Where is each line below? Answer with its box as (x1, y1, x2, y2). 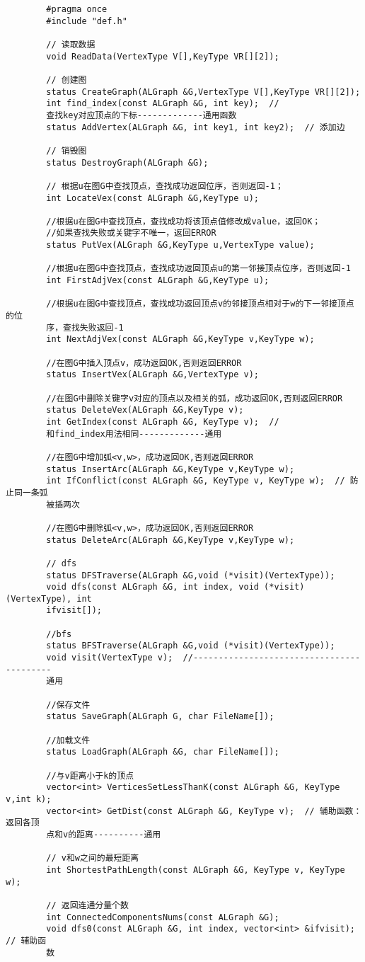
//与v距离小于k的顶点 (46, 770, 134, 781)
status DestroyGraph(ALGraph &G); (46, 157, 209, 168)
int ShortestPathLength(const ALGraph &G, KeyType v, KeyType (46, 864, 345, 875)
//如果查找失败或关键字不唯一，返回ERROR (46, 228, 216, 239)
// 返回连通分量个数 (46, 900, 129, 910)
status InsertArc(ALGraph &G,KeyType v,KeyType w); (46, 464, 295, 474)
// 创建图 (46, 74, 87, 85)
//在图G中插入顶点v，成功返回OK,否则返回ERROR (46, 357, 242, 368)
